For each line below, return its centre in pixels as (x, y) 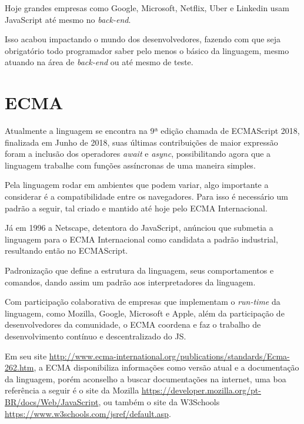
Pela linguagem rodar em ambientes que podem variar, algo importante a (137, 185)
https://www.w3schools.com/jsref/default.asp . (88, 413)
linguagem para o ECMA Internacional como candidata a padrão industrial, (141, 239)
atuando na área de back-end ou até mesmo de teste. (99, 62)
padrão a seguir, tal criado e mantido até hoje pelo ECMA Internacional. (136, 208)
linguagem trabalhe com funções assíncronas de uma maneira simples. (130, 165)
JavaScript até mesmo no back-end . (68, 19)
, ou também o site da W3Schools (159, 401)
